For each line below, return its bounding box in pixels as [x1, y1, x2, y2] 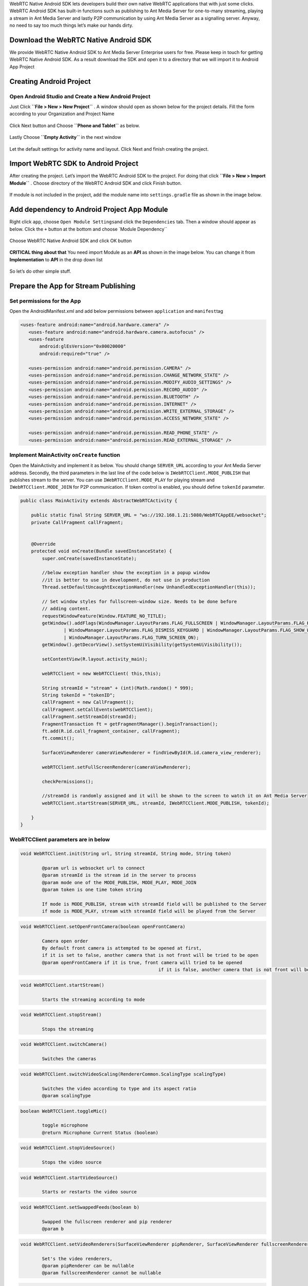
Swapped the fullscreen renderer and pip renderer [42, 1219, 172, 1224]
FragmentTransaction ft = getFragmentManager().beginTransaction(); [42, 721, 218, 727]
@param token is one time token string [42, 887, 142, 892]
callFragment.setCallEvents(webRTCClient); [42, 706, 153, 712]
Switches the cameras [42, 1056, 97, 1062]
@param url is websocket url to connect [42, 865, 145, 871]
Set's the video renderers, [42, 1256, 113, 1261]
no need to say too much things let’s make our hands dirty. [9, 22, 133, 28]
